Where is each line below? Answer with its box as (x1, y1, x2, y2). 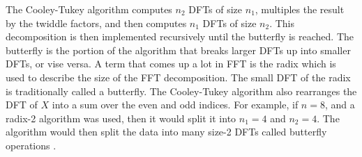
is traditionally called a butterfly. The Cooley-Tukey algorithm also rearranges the (6, 83, 357, 98)
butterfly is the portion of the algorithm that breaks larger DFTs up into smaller (6, 42, 351, 57)
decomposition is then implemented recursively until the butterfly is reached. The (6, 29, 354, 44)
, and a (324, 97, 355, 112)
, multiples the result (255, 2, 345, 16)
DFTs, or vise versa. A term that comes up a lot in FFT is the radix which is (6, 56, 336, 71)
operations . (6, 138, 56, 152)
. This (269, 15, 294, 30)
